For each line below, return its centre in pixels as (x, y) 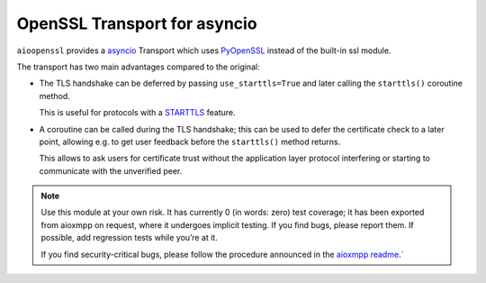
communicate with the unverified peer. (111, 170)
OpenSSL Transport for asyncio (137, 23)
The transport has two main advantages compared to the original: (138, 67)
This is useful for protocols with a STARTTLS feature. (137, 113)
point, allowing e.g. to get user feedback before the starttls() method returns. (190, 141)
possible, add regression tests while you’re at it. (129, 238)
